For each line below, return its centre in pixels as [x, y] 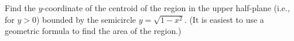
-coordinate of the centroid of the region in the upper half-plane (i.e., [166, 8]
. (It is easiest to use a [224, 19]
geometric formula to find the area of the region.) [93, 31]
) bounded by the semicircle [86, 19]
